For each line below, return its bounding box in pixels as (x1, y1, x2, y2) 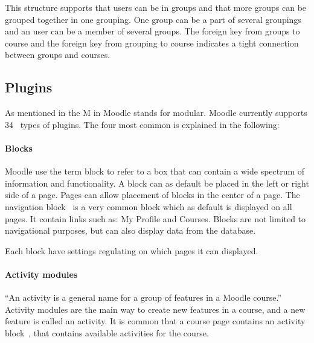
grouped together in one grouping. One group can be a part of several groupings (5, 13, 301, 25)
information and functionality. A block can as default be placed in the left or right (5, 176, 309, 189)
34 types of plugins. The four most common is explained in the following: (5, 118, 280, 130)
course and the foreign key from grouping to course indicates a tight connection (5, 36, 299, 49)
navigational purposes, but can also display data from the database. (5, 224, 256, 237)
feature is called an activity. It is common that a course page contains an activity (5, 315, 306, 327)
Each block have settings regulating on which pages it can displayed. (5, 244, 258, 257)
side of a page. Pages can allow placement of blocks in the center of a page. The (5, 188, 300, 201)
